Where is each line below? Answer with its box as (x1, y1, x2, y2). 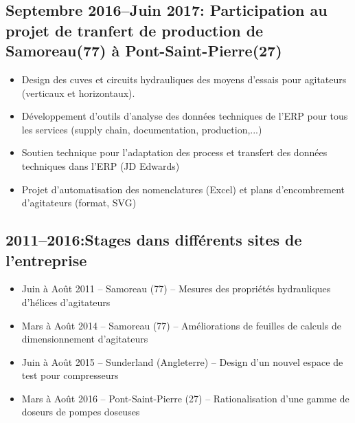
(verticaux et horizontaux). (21, 85, 135, 100)
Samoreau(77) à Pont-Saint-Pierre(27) (5, 40, 282, 61)
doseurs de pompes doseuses (21, 404, 140, 419)
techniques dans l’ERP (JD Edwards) (21, 158, 180, 173)
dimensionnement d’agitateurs (21, 332, 148, 346)
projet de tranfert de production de (5, 19, 264, 41)
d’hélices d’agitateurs (21, 294, 111, 309)
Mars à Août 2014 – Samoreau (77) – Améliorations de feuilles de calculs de (21, 318, 341, 332)
